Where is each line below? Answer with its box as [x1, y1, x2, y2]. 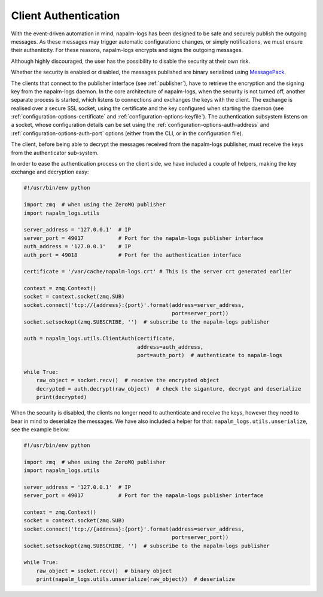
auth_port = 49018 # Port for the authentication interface [23, 251, 242, 258]
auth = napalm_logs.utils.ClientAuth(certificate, [23, 335, 176, 342]
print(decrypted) [36, 394, 87, 401]
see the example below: [11, 425, 70, 433]
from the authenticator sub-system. [11, 149, 99, 156]
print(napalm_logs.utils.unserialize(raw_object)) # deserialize [36, 576, 236, 583]
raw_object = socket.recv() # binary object [36, 567, 172, 574]
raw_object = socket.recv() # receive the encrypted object [36, 377, 220, 384]
